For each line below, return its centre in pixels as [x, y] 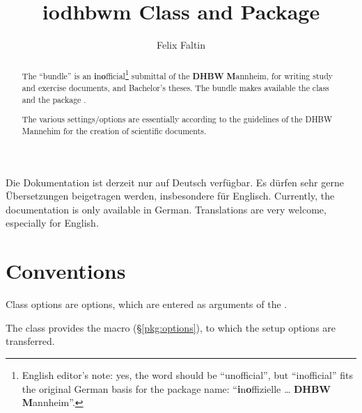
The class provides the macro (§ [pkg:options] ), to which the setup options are [171, 327]
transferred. [30, 341]
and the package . [54, 99]
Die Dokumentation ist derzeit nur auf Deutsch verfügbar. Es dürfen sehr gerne [175, 182]
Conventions [66, 271]
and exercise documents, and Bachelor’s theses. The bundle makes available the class [175, 88]
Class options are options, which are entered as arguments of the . [147, 304]
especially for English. [52, 223]
